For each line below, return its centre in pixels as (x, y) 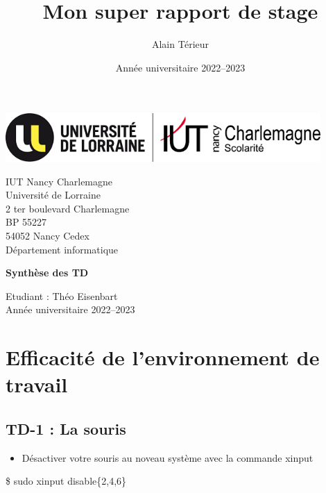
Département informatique (62, 249)
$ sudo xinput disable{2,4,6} (66, 481)
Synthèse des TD (47, 273)
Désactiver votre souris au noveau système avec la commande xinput (168, 457)
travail (37, 384)
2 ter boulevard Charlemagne (68, 208)
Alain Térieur (180, 44)
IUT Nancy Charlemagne (59, 181)
